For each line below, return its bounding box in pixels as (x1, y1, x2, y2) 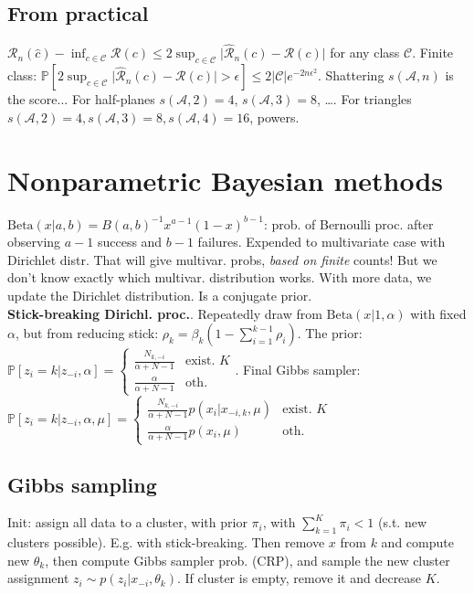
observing (7, 232, 61, 251)
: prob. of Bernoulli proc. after (263, 214, 434, 233)
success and (97, 232, 163, 251)
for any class (330, 43, 400, 62)
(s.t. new (378, 513, 427, 532)
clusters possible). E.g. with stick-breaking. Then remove (7, 533, 325, 552)
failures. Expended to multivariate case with (197, 232, 446, 251)
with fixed (410, 303, 467, 323)
